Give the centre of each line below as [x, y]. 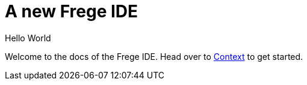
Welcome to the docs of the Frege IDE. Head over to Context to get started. [154, 56]
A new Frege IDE [72, 11]
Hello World [28, 38]
